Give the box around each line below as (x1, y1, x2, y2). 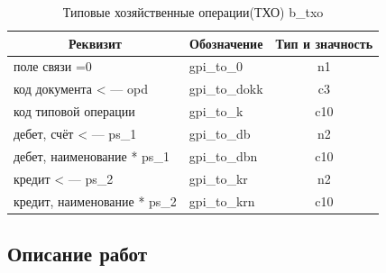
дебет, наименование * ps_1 (14, 146, 170, 165)
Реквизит (69, 33, 122, 52)
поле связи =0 (14, 57, 92, 76)
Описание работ (7, 239, 148, 267)
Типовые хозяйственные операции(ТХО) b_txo (62, 3, 324, 21)
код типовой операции (14, 102, 135, 121)
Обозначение (189, 33, 263, 52)
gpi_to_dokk (188, 79, 263, 98)
